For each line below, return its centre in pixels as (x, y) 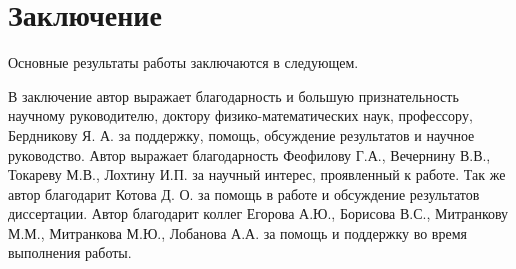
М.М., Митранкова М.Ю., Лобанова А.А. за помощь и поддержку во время (237, 232)
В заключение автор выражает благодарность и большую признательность (233, 95)
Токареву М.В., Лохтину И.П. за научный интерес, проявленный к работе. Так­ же (257, 174)
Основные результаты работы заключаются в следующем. (183, 62)
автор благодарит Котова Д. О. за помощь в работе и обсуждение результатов (244, 193)
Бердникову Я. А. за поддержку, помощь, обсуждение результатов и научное (241, 134)
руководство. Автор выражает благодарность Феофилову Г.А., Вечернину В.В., (249, 154)
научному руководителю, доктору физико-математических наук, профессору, (240, 115)
